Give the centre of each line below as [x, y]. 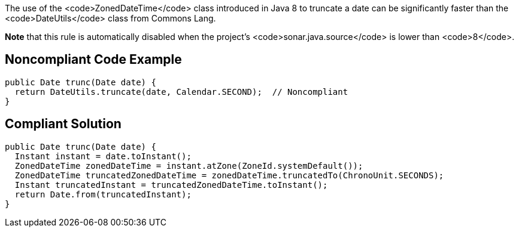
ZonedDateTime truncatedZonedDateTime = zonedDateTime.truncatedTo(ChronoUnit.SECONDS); [229, 175]
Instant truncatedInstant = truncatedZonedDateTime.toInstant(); [171, 185]
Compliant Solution [63, 124]
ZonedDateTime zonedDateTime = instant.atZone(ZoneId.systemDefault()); [189, 166]
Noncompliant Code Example [93, 60]
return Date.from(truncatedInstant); [103, 194]
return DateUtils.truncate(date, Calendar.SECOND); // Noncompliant [181, 92]
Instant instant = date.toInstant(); [103, 156]
